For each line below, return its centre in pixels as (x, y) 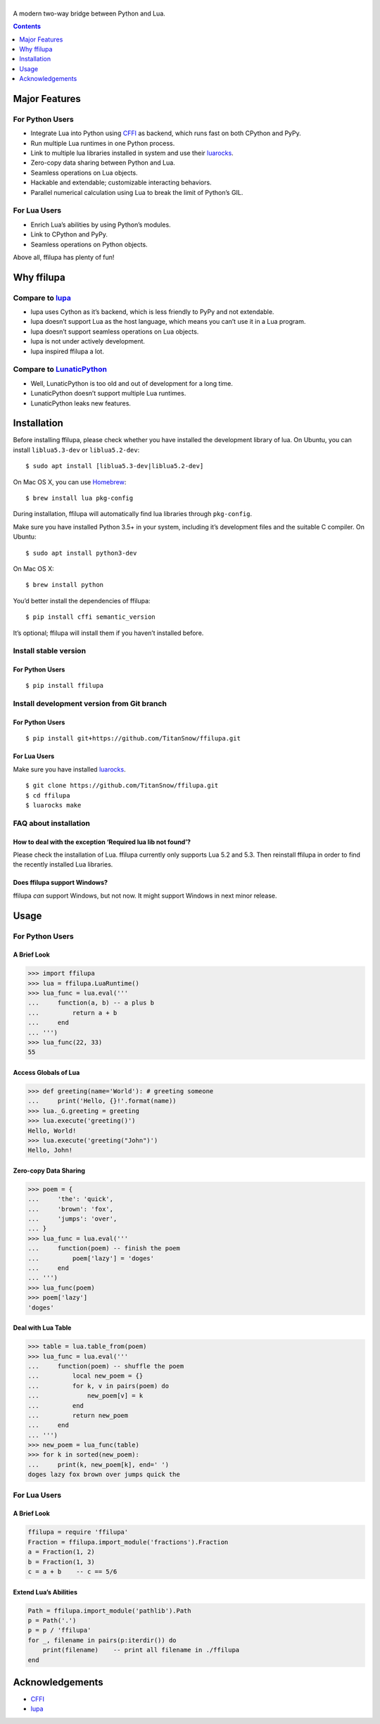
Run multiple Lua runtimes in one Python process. (103, 143)
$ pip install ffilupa (65, 686)
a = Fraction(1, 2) (61, 1552)
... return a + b (72, 1013)
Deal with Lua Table (42, 1328)
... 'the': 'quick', (71, 1199)
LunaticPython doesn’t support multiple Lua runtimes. (108, 394)
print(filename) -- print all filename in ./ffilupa (141, 1650)
